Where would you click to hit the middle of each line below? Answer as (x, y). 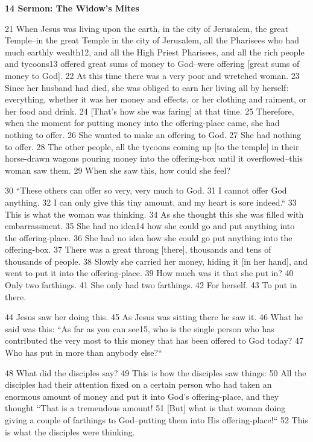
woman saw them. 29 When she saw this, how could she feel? (118, 170)
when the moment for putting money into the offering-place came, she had (142, 123)
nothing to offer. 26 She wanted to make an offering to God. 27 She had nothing (153, 134)
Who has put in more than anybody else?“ (84, 352)
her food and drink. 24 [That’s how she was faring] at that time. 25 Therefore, (150, 111)
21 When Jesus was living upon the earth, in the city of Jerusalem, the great (147, 28)
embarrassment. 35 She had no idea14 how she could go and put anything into (150, 226)
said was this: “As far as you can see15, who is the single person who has (140, 328)
